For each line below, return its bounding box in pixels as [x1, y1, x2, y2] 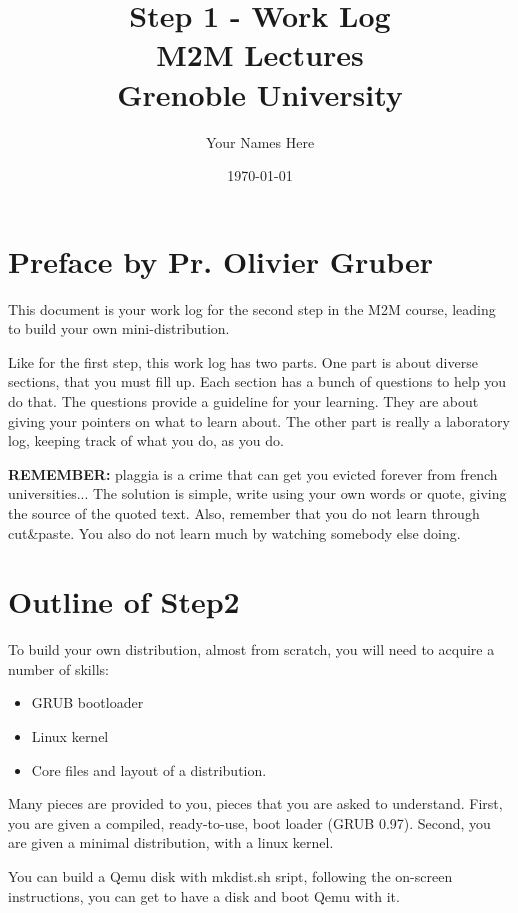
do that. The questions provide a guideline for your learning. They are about [8, 391, 479, 411]
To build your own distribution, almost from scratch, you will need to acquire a [8, 639, 495, 660]
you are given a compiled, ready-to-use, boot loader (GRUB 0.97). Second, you [8, 812, 491, 833]
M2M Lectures [156, 34, 364, 75]
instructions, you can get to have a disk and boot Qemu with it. [8, 885, 400, 906]
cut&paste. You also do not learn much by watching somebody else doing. [8, 522, 461, 543]
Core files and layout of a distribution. [31, 759, 267, 780]
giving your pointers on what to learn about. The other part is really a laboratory [8, 410, 510, 431]
